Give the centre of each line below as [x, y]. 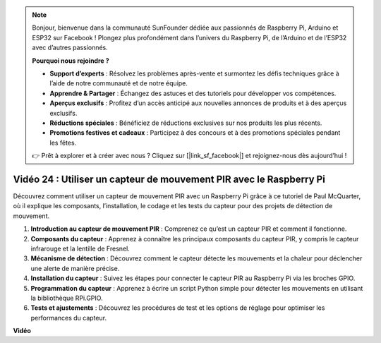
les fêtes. [63, 143]
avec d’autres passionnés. [70, 48]
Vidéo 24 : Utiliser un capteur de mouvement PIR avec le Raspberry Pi [169, 179]
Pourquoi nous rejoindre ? [71, 61]
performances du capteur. [69, 318]
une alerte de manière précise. [75, 268]
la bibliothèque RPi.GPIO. [67, 298]
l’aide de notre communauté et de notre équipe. [119, 83]
